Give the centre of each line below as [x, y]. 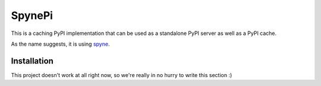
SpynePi [32, 15]
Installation [32, 61]
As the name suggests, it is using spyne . [60, 44]
